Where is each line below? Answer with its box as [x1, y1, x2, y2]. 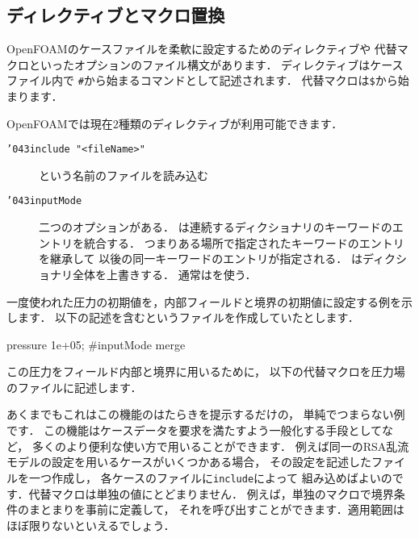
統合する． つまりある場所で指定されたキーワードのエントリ [83, 234, 404, 251]
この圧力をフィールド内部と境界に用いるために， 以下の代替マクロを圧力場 [6, 363, 405, 380]
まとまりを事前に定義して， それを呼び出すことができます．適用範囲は [28, 501, 404, 518]
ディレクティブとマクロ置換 [6, 2, 225, 27]
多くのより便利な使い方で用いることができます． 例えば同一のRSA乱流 [31, 437, 409, 454]
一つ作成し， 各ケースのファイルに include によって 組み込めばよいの [28, 469, 392, 486]
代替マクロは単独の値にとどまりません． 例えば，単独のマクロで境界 [28, 485, 394, 502]
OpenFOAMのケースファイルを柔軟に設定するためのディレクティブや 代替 [6, 40, 397, 57]
